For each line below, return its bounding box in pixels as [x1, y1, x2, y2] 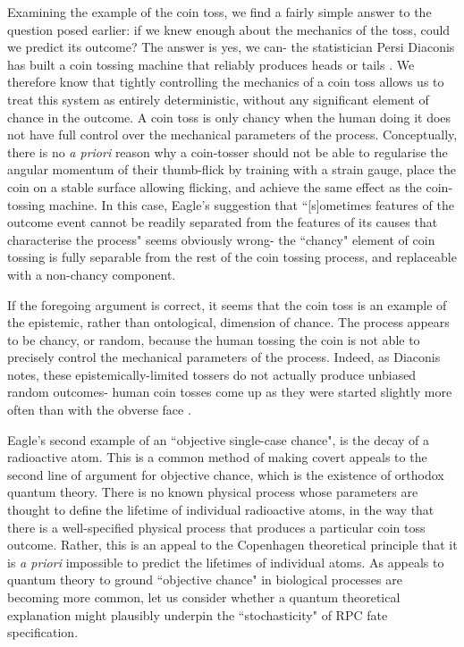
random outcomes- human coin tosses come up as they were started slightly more [7, 382, 452, 401]
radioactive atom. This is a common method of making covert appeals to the [7, 448, 427, 466]
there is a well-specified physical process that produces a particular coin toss [7, 517, 426, 536]
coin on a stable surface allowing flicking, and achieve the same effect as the [7, 177, 422, 196]
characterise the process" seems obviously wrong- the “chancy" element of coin [7, 230, 435, 248]
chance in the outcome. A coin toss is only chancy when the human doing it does [7, 107, 451, 126]
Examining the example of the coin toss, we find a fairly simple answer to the [7, 3, 432, 21]
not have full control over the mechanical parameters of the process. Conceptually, [7, 125, 458, 144]
